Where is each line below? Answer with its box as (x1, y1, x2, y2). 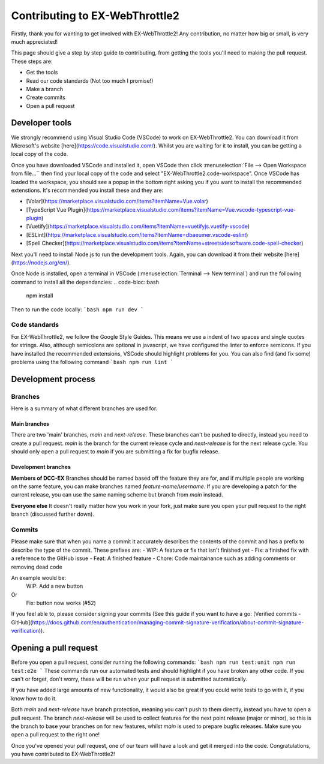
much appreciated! (11, 38, 58, 45)
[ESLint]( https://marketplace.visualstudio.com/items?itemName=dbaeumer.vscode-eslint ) (26, 231, 248, 238)
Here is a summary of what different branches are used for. (11, 405, 158, 412)
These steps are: (11, 58, 53, 65)
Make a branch (26, 85, 64, 92)
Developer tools (11, 118, 72, 128)
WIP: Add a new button (26, 582, 83, 590)
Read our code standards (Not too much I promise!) (26, 77, 154, 84)
